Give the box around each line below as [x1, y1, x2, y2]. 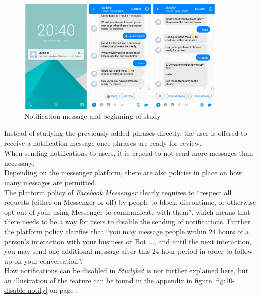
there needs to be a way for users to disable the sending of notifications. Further [4, 216, 250, 227]
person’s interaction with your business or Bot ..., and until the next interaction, [4, 236, 252, 246]
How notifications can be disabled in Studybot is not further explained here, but [4, 265, 249, 276]
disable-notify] [4, 285, 48, 295]
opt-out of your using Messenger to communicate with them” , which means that [4, 206, 250, 217]
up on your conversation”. [4, 255, 83, 266]
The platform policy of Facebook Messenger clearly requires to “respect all [4, 187, 232, 197]
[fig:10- [214, 275, 235, 285]
